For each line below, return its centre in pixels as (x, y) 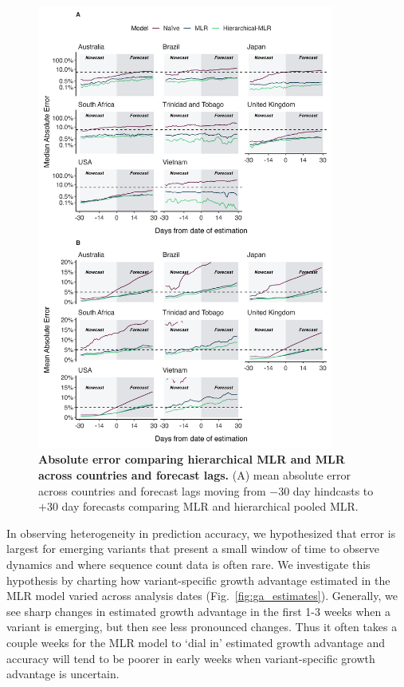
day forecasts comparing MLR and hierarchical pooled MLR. (210, 506)
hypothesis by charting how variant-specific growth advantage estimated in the (198, 580)
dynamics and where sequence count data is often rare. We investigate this (188, 564)
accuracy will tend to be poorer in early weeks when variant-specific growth (191, 658)
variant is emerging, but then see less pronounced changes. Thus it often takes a (202, 627)
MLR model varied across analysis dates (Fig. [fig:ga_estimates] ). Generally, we (202, 596)
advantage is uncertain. (63, 674)
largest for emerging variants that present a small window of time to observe (193, 549)
